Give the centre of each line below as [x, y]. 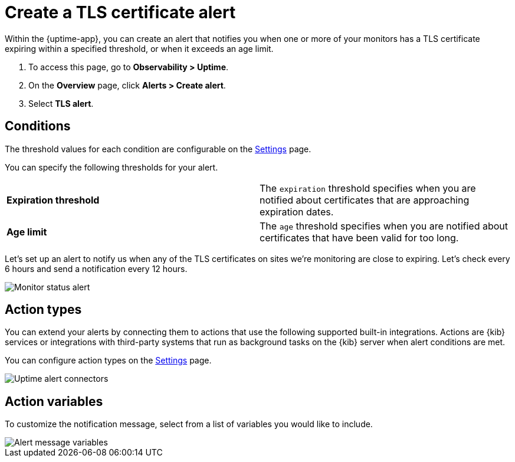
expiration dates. [297, 212]
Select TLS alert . [61, 103]
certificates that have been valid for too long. [359, 237]
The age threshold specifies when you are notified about [384, 226]
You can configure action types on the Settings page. [108, 361]
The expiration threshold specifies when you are [368, 188]
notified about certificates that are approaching [365, 200]
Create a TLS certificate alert [120, 12]
